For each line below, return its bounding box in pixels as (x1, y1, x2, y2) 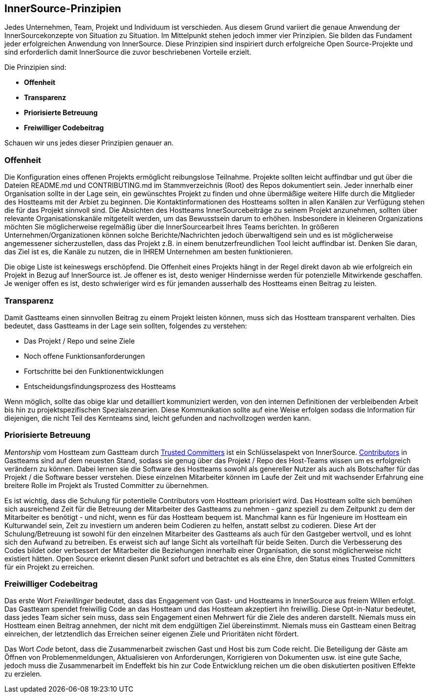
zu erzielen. (4, 670, 42, 678)
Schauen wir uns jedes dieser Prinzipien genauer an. (4, 139, 174, 147)
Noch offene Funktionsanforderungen (24, 351, 145, 360)
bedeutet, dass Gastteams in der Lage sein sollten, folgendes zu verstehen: (4, 321, 247, 330)
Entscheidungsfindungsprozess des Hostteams (24, 382, 176, 390)
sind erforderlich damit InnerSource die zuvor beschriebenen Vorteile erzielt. (4, 48, 252, 57)
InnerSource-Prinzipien (4, 2, 121, 15)
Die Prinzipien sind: (4, 63, 66, 72)
